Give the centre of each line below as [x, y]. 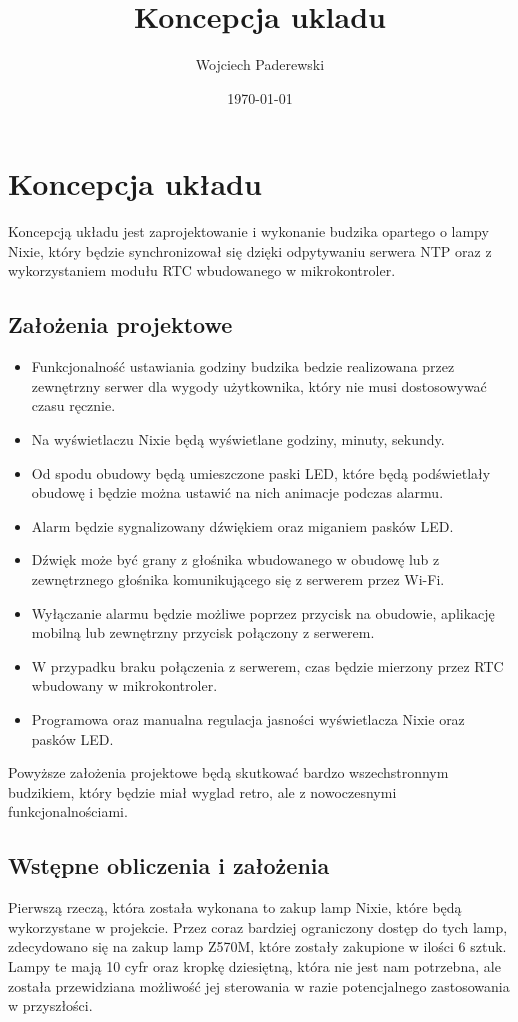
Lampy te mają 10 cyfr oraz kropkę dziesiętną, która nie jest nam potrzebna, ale [254, 965]
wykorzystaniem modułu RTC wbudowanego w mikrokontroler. [202, 270]
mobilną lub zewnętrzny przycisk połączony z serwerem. [203, 632]
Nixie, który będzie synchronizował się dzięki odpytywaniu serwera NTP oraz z [250, 250]
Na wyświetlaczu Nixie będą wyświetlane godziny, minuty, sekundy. [238, 439]
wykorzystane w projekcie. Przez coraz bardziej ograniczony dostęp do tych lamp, [258, 926]
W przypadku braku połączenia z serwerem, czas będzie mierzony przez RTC [267, 665]
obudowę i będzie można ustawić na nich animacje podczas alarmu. [237, 492]
